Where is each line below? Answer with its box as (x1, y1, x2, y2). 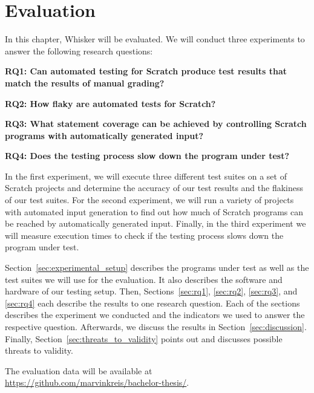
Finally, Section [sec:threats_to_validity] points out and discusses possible (5, 332, 283, 345)
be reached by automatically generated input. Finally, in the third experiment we (5, 217, 306, 230)
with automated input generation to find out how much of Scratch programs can (5, 205, 303, 218)
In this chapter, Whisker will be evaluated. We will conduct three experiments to (5, 33, 305, 45)
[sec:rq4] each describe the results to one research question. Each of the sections (5, 296, 300, 309)
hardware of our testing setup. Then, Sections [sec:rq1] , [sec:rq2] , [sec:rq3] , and (5, 285, 298, 297)
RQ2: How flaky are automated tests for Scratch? (5, 97, 216, 109)
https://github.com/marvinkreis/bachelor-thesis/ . (5, 376, 189, 389)
